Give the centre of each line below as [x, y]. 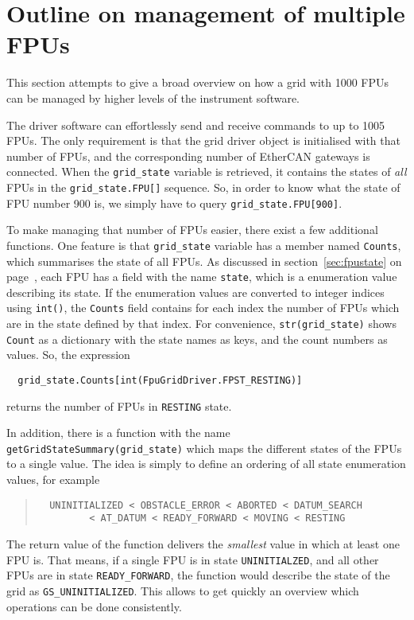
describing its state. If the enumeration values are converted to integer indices [195, 292]
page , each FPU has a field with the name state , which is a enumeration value [202, 277]
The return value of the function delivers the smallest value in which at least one [203, 543]
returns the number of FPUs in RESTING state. [119, 406]
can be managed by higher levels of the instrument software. [153, 97]
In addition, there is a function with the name [118, 433]
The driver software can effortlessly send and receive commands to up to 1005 [196, 125]
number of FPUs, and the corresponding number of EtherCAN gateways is [188, 156]
